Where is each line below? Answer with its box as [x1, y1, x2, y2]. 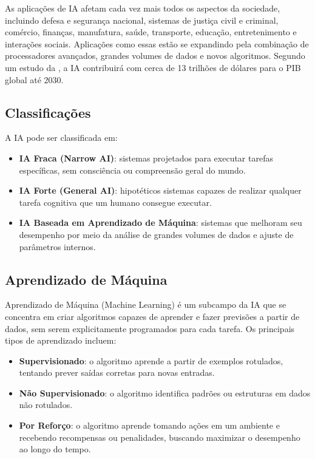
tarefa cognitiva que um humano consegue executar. [19, 195, 212, 208]
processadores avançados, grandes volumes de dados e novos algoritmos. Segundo [5, 49, 305, 62]
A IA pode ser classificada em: [5, 131, 118, 144]
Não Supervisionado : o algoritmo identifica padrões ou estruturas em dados [19, 386, 311, 399]
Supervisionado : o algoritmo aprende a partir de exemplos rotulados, [19, 354, 283, 367]
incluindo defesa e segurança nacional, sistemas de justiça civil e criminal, [5, 13, 279, 26]
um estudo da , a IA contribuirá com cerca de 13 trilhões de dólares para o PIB [5, 61, 301, 73]
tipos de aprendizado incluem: [5, 334, 117, 347]
